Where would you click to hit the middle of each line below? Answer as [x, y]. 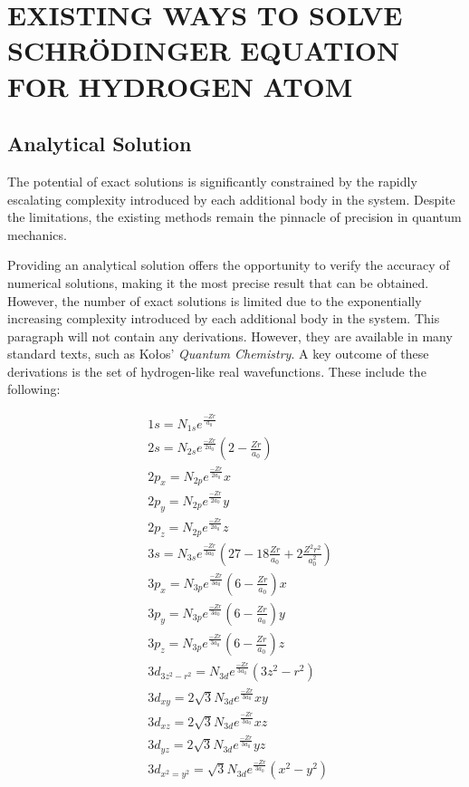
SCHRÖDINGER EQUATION [204, 50]
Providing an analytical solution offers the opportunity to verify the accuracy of [229, 265]
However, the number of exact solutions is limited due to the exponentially [215, 300]
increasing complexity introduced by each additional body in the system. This [224, 318]
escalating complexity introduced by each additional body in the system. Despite [231, 199]
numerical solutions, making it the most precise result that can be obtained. [218, 282]
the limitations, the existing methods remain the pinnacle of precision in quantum [234, 217]
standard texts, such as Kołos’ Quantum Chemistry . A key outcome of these [218, 354]
